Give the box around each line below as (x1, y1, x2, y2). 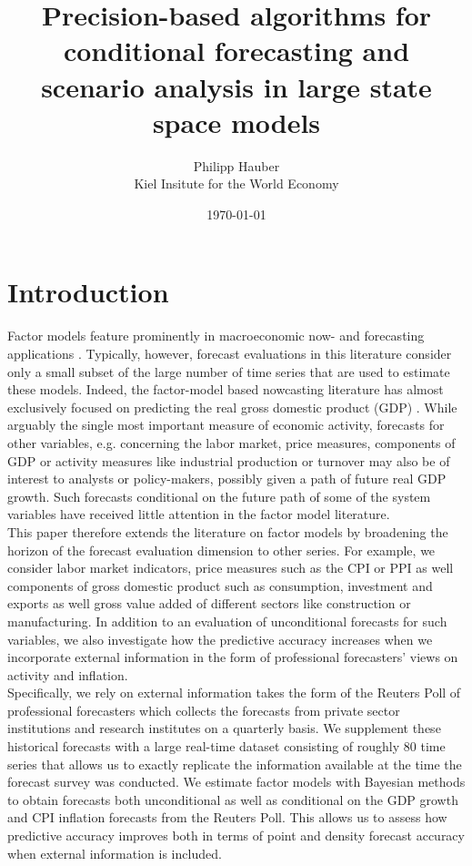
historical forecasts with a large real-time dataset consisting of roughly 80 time (7, 737, 446, 756)
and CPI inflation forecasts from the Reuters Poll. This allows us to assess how (7, 808, 447, 827)
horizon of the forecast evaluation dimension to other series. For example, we (7, 540, 436, 559)
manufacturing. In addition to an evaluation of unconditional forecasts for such (7, 611, 447, 630)
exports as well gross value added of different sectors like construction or (7, 594, 411, 613)
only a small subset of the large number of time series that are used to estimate (7, 362, 450, 381)
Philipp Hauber (193, 156, 280, 175)
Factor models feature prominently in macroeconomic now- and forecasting (7, 326, 425, 345)
